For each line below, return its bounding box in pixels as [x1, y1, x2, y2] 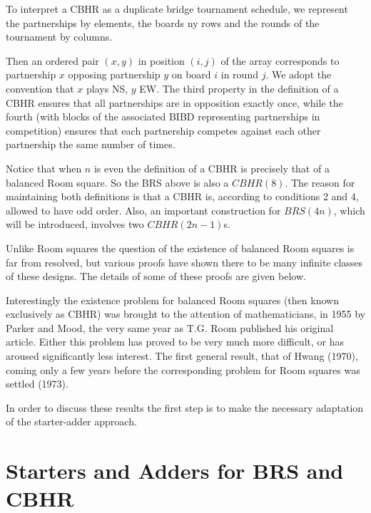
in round [220, 67, 258, 82]
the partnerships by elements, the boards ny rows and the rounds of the [6, 15, 320, 30]
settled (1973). [6, 376, 68, 391]
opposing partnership [68, 67, 161, 82]
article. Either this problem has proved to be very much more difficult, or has [6, 334, 344, 349]
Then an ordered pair [6, 53, 99, 68]
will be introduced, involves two [6, 217, 144, 232]
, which [333, 202, 365, 217]
